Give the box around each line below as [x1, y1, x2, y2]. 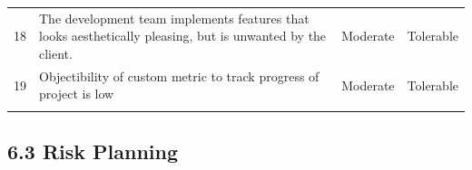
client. [39, 43, 73, 62]
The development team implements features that [39, 8, 310, 27]
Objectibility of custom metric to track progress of [39, 66, 320, 85]
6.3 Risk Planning [7, 137, 179, 165]
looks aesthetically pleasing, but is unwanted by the [39, 26, 327, 45]
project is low [39, 84, 114, 103]
